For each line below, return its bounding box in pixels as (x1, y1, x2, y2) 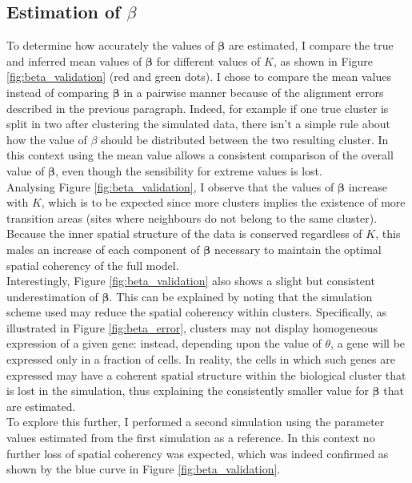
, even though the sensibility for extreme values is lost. (55, 162, 322, 179)
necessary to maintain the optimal (214, 240, 382, 257)
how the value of (6, 131, 87, 147)
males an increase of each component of (6, 240, 200, 257)
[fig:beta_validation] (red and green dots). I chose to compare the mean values (6, 68, 392, 85)
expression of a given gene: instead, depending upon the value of (6, 335, 322, 352)
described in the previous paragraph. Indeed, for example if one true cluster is (6, 99, 389, 116)
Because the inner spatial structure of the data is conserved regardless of (6, 225, 362, 242)
